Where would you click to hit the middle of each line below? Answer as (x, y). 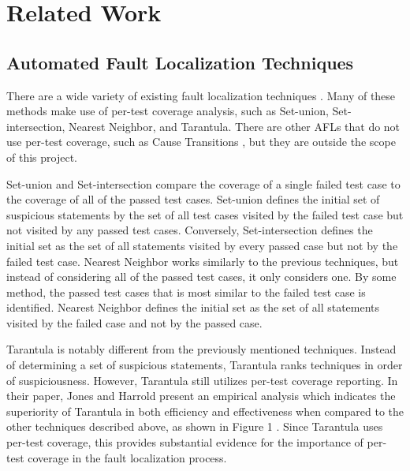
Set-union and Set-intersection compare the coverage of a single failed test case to (203, 183)
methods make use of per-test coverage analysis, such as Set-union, (168, 111)
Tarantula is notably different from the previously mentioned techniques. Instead (201, 349)
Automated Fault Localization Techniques (180, 62)
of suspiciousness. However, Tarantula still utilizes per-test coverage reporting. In (202, 380)
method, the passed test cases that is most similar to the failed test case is (186, 292)
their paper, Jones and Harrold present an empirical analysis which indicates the (201, 396)
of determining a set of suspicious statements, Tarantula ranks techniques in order (205, 365)
